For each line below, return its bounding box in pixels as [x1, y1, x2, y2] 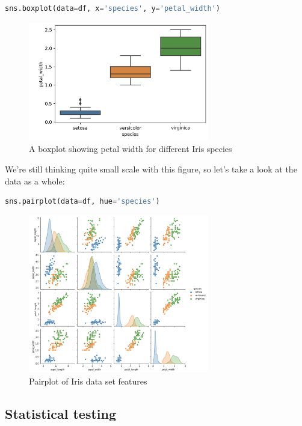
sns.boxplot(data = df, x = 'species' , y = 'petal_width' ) [5, 4, 221, 13]
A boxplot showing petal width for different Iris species [29, 142, 232, 155]
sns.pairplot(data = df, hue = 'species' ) [5, 197, 160, 206]
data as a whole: [5, 174, 65, 187]
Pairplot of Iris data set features [29, 374, 147, 387]
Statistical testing [5, 404, 117, 422]
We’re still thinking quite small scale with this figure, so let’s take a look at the [5, 163, 297, 175]
